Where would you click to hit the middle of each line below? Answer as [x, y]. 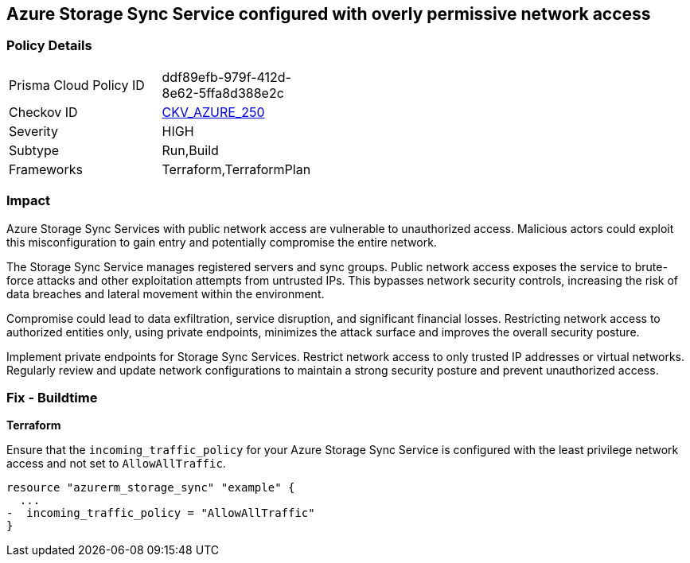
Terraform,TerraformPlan [236, 169]
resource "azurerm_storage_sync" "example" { [151, 488]
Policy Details [49, 46]
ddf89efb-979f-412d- [226, 77]
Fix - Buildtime [52, 397]
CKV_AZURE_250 [213, 112]
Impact [29, 201]
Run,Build [190, 150]
